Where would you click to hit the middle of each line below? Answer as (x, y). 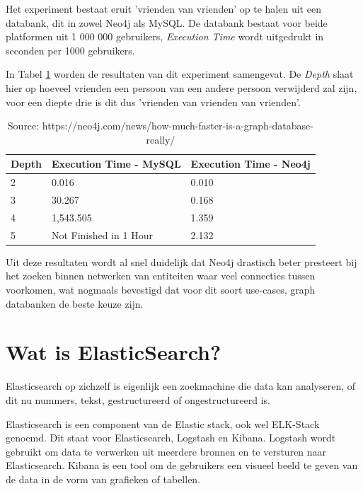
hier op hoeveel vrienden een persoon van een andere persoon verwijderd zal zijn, (181, 87)
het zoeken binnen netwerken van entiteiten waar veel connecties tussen (161, 276)
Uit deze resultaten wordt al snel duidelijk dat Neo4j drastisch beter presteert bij (181, 261)
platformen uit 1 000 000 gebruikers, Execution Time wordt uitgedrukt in (165, 36)
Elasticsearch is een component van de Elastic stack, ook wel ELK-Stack (163, 423)
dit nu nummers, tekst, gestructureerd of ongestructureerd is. (138, 399)
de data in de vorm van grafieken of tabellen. (103, 479)
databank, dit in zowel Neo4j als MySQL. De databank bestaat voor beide (167, 22)
